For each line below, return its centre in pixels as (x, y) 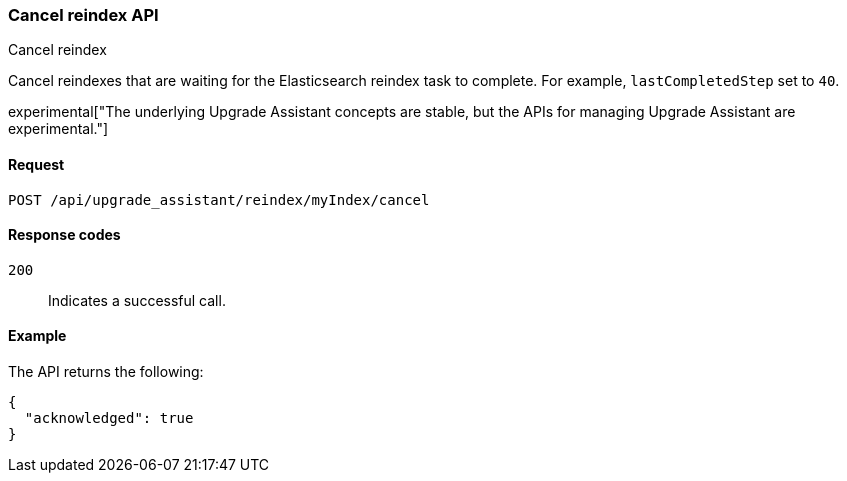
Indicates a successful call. (137, 300)
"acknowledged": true (109, 418)
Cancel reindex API (83, 15)
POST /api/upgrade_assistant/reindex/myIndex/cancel (219, 199)
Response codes (64, 235)
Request (36, 164)
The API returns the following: (106, 372)
